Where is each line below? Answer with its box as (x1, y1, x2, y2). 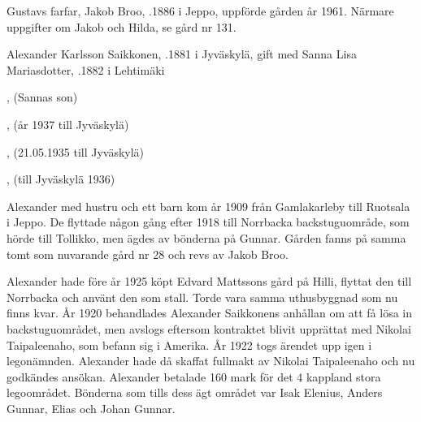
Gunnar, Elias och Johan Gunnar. (7, 399, 176, 416)
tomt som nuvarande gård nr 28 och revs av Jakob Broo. (7, 245, 289, 262)
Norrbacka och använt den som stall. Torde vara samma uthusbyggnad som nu (7, 288, 398, 305)
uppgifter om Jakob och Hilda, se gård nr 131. (7, 18, 237, 35)
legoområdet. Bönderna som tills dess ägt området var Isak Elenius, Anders (7, 384, 383, 401)
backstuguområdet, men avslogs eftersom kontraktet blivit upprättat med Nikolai (7, 320, 411, 337)
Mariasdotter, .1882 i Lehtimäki (7, 61, 165, 78)
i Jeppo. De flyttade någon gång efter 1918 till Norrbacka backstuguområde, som (7, 213, 410, 230)
